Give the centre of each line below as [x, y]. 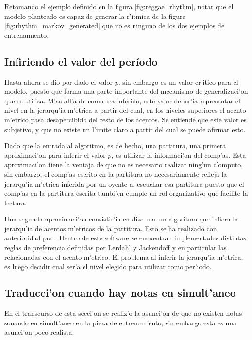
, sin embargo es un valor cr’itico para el [178, 81]
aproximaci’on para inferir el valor [55, 155]
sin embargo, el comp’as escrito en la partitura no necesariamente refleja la [116, 174]
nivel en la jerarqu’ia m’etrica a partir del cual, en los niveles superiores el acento [125, 110]
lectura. [16, 202]
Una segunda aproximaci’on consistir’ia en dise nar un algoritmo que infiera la [121, 219]
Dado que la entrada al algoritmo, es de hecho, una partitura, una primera [115, 145]
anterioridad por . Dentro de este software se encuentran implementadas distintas [125, 238]
